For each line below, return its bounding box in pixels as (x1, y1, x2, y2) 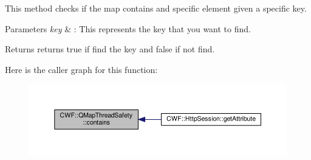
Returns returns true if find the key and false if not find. (5, 43, 215, 55)
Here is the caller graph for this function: (5, 63, 158, 75)
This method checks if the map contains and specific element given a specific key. (5, 2, 307, 14)
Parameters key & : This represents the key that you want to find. (5, 22, 251, 35)
